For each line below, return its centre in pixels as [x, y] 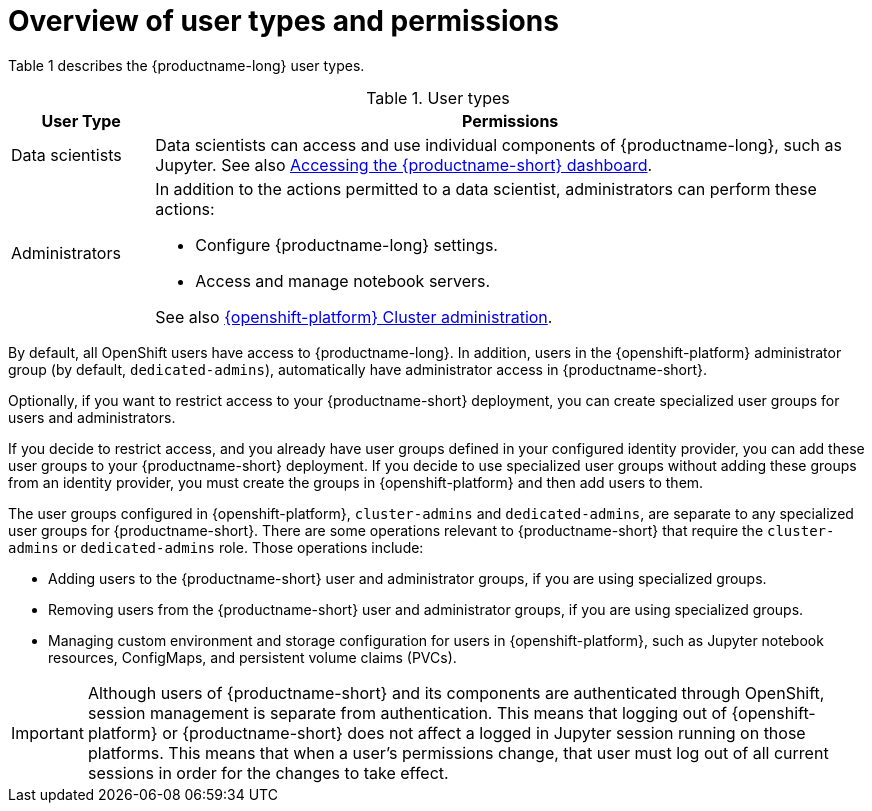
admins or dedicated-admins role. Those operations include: [216, 547]
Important [47, 732]
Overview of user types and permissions [283, 21]
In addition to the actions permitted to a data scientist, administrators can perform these [486, 188]
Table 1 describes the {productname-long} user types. [186, 65]
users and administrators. [92, 417]
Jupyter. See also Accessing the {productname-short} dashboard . [404, 164]
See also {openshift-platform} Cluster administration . [354, 316]
